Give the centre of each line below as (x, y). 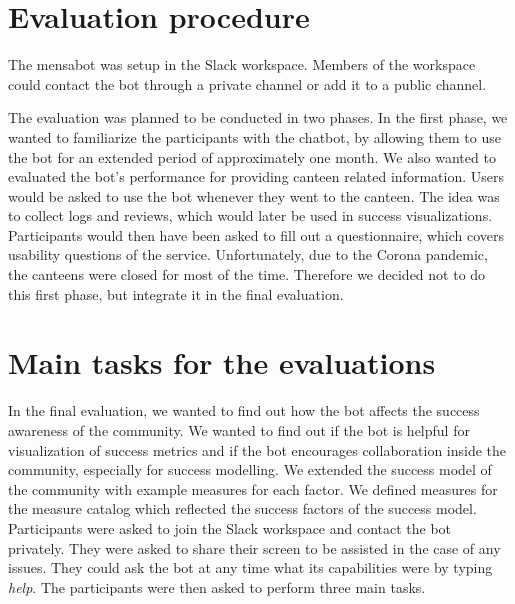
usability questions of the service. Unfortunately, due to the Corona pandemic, (248, 254)
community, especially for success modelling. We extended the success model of (250, 469)
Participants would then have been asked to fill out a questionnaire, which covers (256, 234)
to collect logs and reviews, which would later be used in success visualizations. (250, 215)
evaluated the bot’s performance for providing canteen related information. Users (256, 176)
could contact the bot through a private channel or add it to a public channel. (247, 83)
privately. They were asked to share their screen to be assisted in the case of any (254, 547)
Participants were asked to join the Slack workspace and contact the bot (230, 527)
